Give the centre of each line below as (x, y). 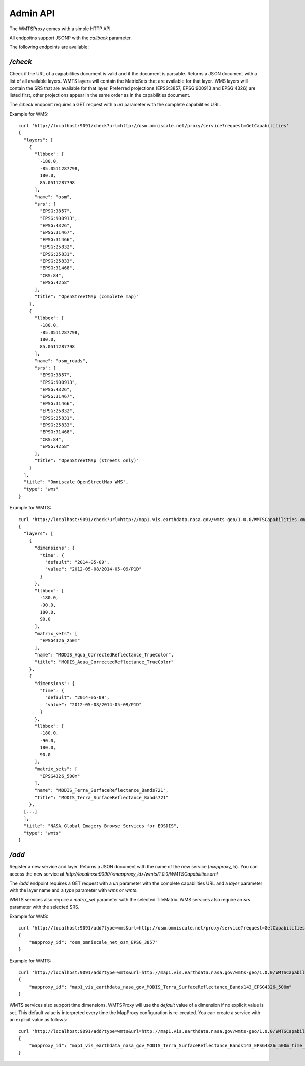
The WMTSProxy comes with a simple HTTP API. (60, 29)
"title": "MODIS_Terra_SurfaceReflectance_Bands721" (101, 797)
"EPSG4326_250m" (60, 641)
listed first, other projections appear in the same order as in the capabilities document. (100, 95)
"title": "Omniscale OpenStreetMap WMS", (76, 482)
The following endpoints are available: (49, 47)
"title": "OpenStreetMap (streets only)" (87, 460)
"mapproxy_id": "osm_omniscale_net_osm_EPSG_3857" (93, 942)
